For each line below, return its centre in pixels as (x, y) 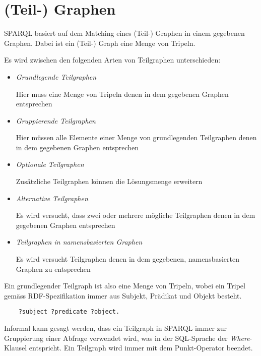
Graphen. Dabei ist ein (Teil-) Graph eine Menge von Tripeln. (100, 43)
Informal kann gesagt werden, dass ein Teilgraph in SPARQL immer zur (116, 328)
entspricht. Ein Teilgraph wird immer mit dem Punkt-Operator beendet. (141, 348)
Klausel (16, 348)
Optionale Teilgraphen (50, 164)
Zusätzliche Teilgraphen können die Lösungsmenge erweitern (109, 181)
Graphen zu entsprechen (53, 269)
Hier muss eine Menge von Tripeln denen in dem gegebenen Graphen (122, 94)
